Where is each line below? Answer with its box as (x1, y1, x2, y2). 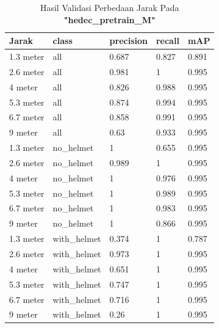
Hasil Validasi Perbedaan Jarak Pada (40, 1, 179, 13)
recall (156, 34, 179, 47)
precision (109, 34, 148, 47)
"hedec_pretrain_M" (63, 13, 156, 26)
